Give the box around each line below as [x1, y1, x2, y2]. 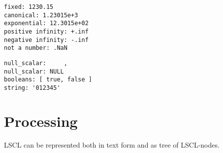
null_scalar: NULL [4, 68, 64, 75]
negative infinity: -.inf [4, 36, 89, 43]
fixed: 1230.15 [4, 3, 54, 10]
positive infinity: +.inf [4, 28, 89, 35]
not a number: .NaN [4, 44, 67, 52]
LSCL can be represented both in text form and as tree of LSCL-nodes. [4, 139, 220, 150]
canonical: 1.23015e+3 [4, 11, 78, 19]
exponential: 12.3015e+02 [4, 20, 89, 27]
